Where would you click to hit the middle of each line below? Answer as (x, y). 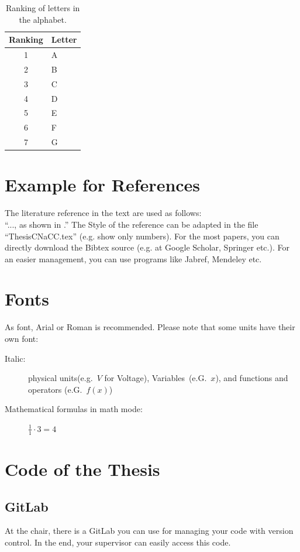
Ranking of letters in (43, 8)
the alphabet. (43, 19)
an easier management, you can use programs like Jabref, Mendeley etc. (133, 258)
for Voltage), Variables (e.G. (156, 378)
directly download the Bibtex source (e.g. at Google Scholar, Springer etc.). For (147, 247)
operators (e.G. (55, 389)
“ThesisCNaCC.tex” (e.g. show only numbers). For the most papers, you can (142, 236)
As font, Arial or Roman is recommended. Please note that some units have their (150, 327)
